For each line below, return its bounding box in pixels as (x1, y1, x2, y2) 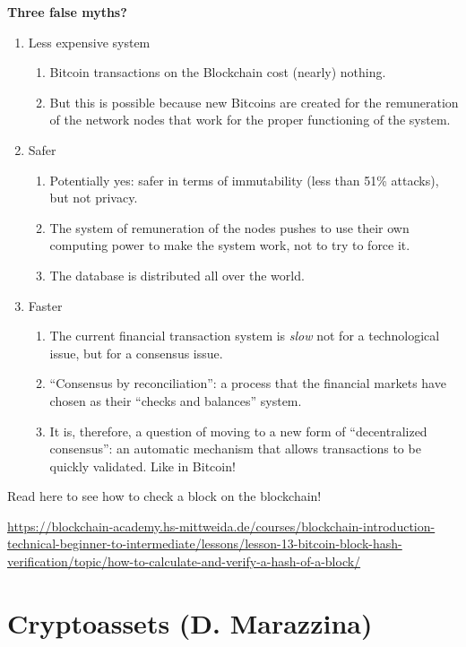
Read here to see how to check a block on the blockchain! (7, 487, 322, 505)
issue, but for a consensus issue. (49, 343, 223, 362)
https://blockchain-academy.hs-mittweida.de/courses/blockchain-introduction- (7, 516, 436, 535)
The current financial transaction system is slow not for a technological (49, 326, 440, 345)
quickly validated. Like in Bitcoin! (49, 456, 236, 475)
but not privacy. (49, 188, 138, 207)
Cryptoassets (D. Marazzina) (7, 604, 373, 641)
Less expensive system (28, 32, 151, 51)
